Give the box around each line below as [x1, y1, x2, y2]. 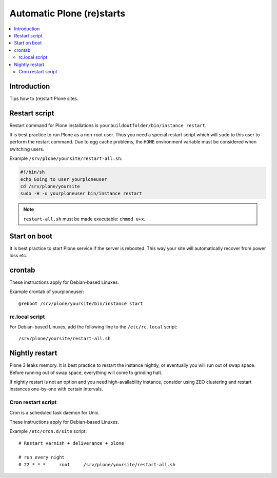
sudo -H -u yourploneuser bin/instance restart [20, 191, 142, 197]
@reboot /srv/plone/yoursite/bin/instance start [18, 300, 143, 306]
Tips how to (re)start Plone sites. [9, 95, 78, 101]
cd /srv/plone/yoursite [20, 183, 81, 190]
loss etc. [9, 253, 28, 259]
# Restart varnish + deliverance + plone [18, 440, 124, 446]
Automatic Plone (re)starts [9, 8, 126, 19]
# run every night [18, 454, 65, 461]
